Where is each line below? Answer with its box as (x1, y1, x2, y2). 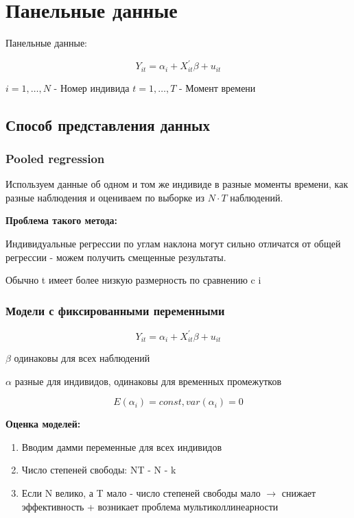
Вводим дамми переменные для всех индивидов (21, 439, 222, 454)
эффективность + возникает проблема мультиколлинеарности (21, 499, 279, 513)
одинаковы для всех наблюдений (14, 351, 150, 365)
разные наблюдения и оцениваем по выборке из (5, 190, 205, 204)
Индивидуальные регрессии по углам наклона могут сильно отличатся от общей (5, 236, 341, 251)
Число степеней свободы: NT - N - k (21, 463, 176, 477)
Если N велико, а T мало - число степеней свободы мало (21, 485, 261, 500)
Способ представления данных (5, 114, 210, 135)
